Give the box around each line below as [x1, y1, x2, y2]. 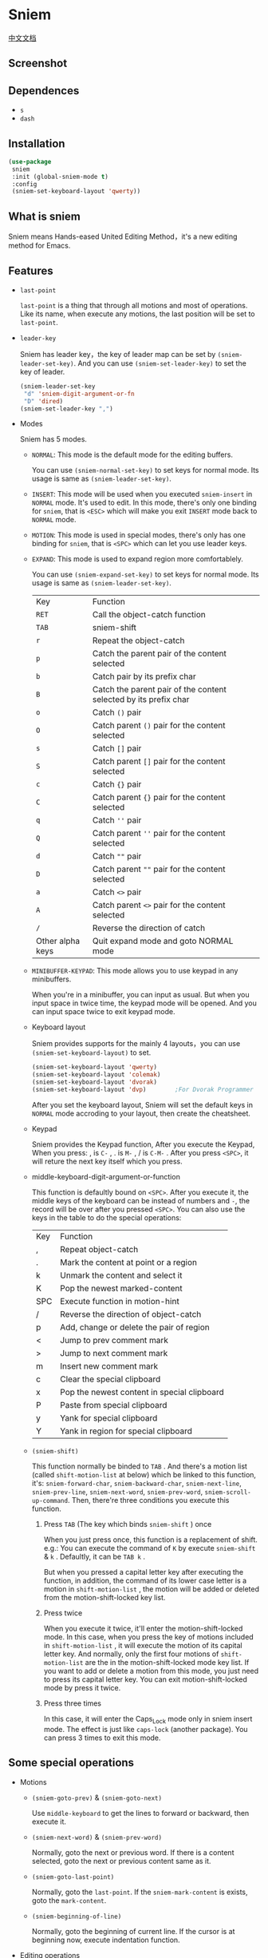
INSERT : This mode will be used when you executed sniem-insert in [31, 489, 253, 499]
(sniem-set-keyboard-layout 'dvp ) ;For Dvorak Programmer [31, 1086, 254, 1094]
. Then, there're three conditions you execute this [67, 1495, 230, 1504]
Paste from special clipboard [59, 1399, 167, 1410]
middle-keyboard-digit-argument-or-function [31, 1171, 181, 1181]
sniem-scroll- [204, 1488, 251, 1496]
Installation [8, 137, 65, 150]
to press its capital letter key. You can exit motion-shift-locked [43, 1675, 247, 1684]
